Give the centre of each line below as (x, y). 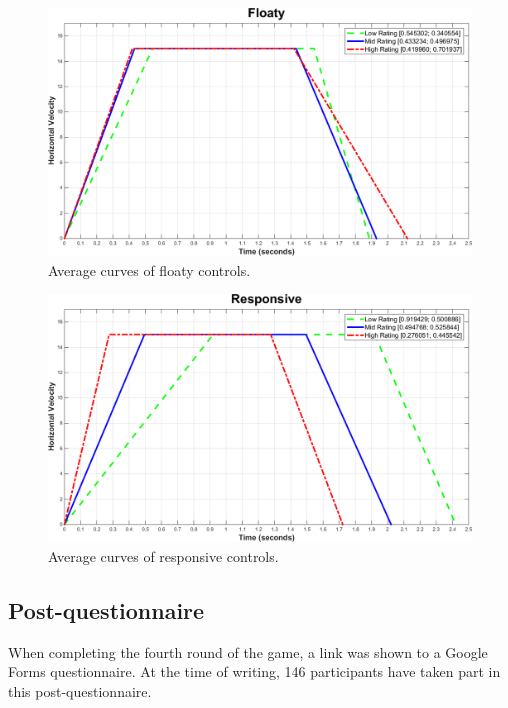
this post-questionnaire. (80, 690)
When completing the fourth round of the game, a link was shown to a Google (248, 651)
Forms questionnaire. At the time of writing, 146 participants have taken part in (254, 671)
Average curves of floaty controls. (149, 269)
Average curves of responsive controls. (163, 555)
